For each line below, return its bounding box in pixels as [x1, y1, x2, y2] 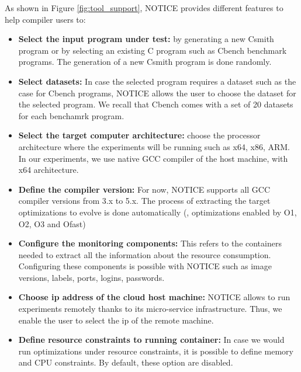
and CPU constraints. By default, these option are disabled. [18, 356, 233, 368]
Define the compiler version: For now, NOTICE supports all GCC [18, 183, 271, 195]
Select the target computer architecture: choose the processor [18, 129, 261, 141]
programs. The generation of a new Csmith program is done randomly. [18, 55, 272, 68]
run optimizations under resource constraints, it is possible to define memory [18, 345, 293, 357]
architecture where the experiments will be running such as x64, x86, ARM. [18, 140, 290, 152]
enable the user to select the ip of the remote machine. [18, 314, 214, 326]
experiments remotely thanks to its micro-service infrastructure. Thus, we [18, 303, 282, 315]
